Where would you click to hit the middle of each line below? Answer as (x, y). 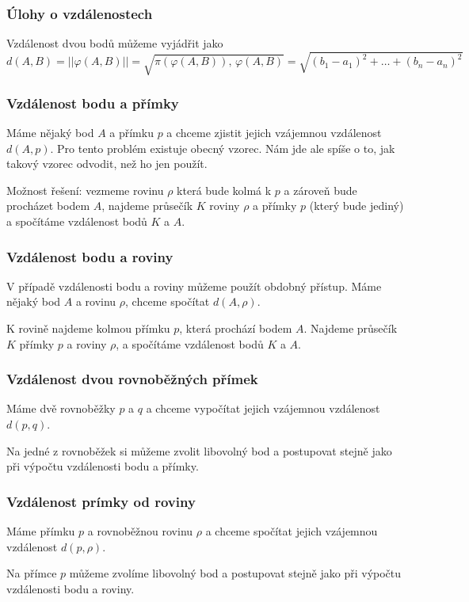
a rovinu (96, 301)
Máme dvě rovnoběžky (61, 408)
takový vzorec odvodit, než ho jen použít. (107, 164)
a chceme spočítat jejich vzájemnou (292, 531)
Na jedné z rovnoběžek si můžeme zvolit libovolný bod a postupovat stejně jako (199, 450)
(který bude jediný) (357, 206)
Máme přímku (41, 531)
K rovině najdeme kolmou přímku (88, 328)
